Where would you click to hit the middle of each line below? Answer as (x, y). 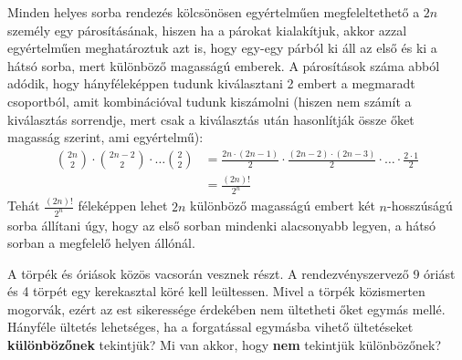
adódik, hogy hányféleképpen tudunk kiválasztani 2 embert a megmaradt (211, 83)
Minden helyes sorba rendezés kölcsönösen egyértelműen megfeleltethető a (214, 12)
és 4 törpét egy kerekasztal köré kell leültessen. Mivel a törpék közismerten (216, 291)
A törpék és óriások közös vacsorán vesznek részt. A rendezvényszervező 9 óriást (231, 273)
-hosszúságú (420, 206)
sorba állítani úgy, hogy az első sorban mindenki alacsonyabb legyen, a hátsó (222, 225)
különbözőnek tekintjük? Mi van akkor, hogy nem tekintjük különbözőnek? (225, 345)
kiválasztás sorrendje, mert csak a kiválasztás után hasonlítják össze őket (211, 119)
